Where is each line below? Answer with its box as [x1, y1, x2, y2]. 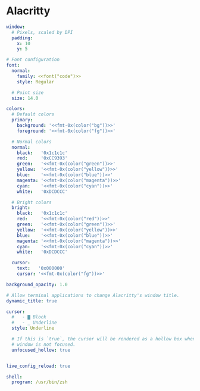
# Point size [11, 89, 44, 96]
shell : [6, 374, 23, 380]
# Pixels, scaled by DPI [11, 29, 73, 35]
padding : [11, 35, 33, 41]
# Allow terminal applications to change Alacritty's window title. [6, 292, 180, 298]
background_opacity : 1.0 [6, 281, 68, 287]
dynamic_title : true [6, 298, 58, 304]
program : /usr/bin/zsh [11, 379, 68, 385]
